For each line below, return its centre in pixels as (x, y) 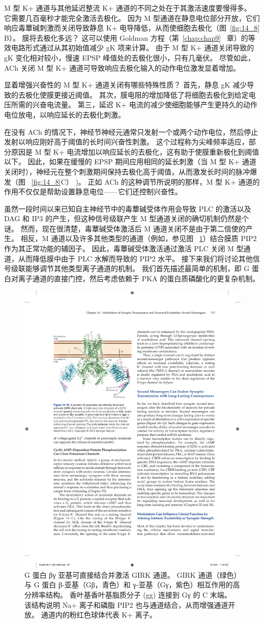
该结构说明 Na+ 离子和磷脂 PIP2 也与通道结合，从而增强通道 (126, 604)
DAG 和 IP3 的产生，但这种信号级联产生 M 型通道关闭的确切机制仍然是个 (127, 218)
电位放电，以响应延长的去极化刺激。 (65, 114)
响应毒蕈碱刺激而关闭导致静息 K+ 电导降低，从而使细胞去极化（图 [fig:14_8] (132, 28)
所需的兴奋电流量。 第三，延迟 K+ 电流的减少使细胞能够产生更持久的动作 (134, 105)
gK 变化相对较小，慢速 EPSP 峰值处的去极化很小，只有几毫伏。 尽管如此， (129, 57)
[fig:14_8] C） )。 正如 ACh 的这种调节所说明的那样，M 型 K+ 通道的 (145, 181)
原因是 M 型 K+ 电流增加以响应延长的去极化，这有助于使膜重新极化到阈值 (135, 151)
